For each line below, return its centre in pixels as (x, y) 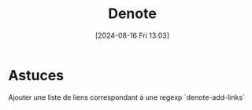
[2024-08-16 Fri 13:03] (132, 35)
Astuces (36, 75)
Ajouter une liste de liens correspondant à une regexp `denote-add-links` (127, 97)
